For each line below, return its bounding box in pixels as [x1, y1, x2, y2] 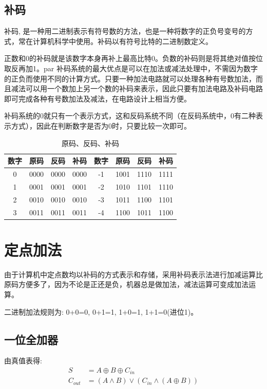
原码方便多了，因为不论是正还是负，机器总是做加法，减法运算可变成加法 [4, 279, 249, 290]
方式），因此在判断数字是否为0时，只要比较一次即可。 [11, 120, 191, 131]
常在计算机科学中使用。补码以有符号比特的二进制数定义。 [18, 35, 213, 46]
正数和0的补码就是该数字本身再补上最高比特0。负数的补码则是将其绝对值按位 [4, 53, 263, 64]
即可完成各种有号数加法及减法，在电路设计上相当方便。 [4, 93, 191, 104]
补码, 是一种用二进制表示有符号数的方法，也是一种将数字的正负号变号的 [4, 26, 246, 36]
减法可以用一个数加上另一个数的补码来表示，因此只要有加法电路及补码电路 [11, 83, 263, 94]
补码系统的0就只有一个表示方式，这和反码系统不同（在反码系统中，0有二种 [4, 110, 256, 121]
